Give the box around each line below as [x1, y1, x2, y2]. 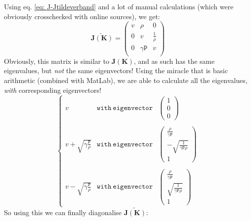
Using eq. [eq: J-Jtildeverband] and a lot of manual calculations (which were [4, 1, 234, 11]
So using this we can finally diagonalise [4, 207, 122, 217]
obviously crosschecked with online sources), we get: [4, 11, 160, 21]
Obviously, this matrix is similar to [4, 55, 109, 66]
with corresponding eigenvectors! [4, 84, 101, 95]
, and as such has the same [134, 55, 215, 66]
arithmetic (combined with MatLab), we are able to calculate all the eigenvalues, [4, 75, 248, 85]
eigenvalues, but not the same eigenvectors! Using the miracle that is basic [4, 65, 228, 76]
